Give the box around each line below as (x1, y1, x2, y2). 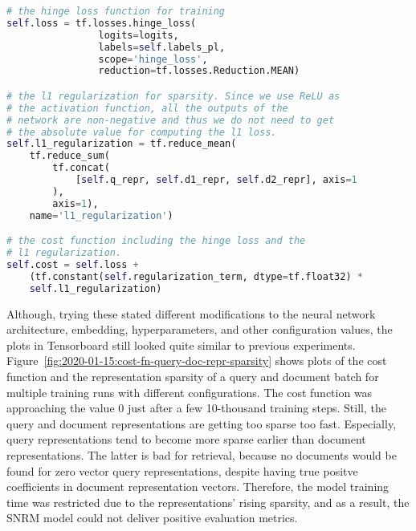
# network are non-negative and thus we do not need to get (6, 114, 335, 126)
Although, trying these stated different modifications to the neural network (6, 305, 376, 322)
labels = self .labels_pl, (98, 41, 226, 53)
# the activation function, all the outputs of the (6, 102, 288, 114)
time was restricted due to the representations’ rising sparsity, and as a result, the (6, 493, 410, 510)
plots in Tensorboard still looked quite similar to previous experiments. (6, 336, 356, 353)
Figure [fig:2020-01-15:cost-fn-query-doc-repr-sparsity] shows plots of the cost (6, 352, 387, 369)
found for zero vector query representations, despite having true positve (6, 462, 358, 479)
